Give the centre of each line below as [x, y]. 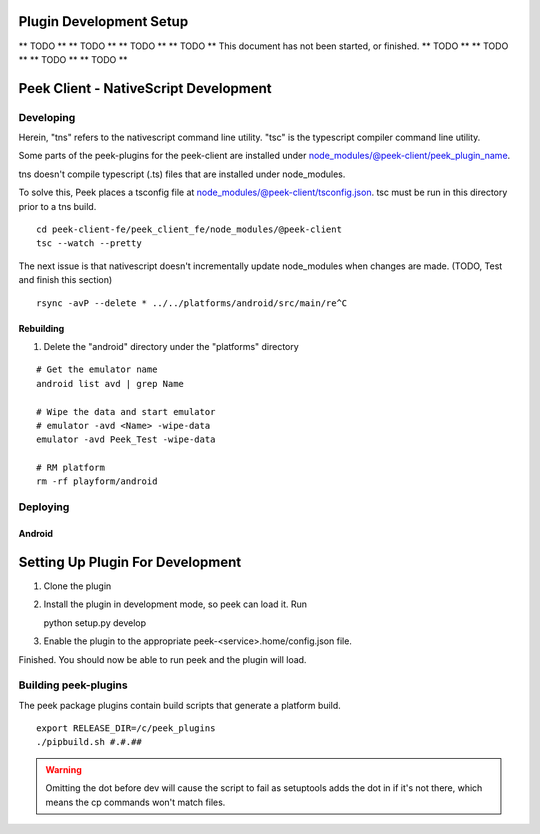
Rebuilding [41, 328]
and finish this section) [65, 280]
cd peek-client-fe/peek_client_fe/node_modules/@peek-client [189, 229]
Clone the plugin [77, 586]
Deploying [44, 507]
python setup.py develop [95, 622]
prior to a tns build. [57, 206]
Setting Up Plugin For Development [130, 561]
